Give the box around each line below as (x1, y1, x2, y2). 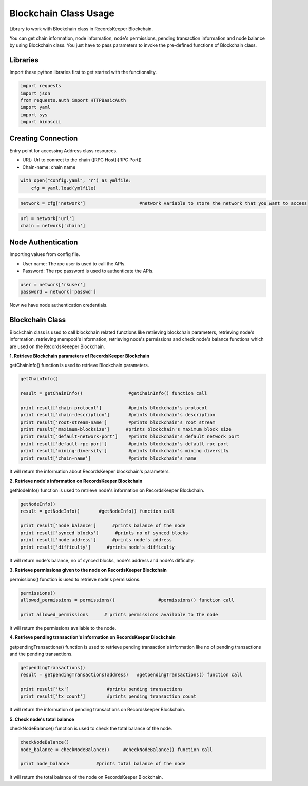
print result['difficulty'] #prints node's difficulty (20, 544, 175, 550)
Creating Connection (9, 134, 78, 142)
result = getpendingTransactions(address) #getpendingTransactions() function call (20, 672, 242, 678)
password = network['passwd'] (20, 289, 97, 295)
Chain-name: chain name (22, 164, 76, 170)
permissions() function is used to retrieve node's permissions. (9, 576, 141, 582)
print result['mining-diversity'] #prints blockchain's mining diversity (20, 448, 229, 454)
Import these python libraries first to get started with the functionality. (9, 69, 157, 76)
